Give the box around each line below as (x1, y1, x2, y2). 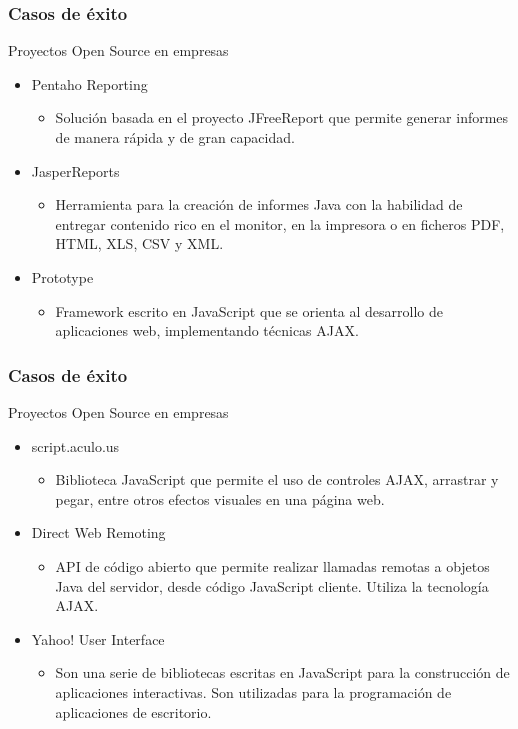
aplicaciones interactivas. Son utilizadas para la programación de (55, 681, 452, 702)
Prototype (31, 266, 94, 287)
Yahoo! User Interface (31, 628, 165, 649)
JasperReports (31, 160, 120, 181)
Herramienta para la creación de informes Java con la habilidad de (55, 194, 463, 215)
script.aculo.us (31, 435, 120, 456)
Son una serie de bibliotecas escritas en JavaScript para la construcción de (55, 662, 510, 683)
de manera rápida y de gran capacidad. (55, 127, 295, 147)
